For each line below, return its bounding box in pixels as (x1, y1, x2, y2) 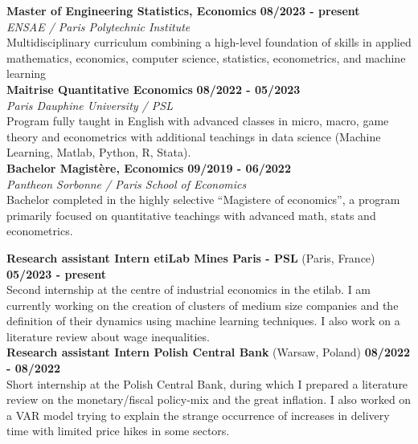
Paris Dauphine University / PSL (6, 96, 173, 113)
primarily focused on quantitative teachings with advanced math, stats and (6, 206, 376, 223)
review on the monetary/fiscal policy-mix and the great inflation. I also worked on (6, 391, 412, 408)
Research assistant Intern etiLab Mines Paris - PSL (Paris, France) (6, 249, 375, 266)
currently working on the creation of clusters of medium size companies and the (6, 296, 399, 313)
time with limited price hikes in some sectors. (6, 422, 230, 439)
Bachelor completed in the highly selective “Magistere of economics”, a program (6, 191, 400, 208)
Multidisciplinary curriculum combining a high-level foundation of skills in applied (6, 34, 412, 51)
